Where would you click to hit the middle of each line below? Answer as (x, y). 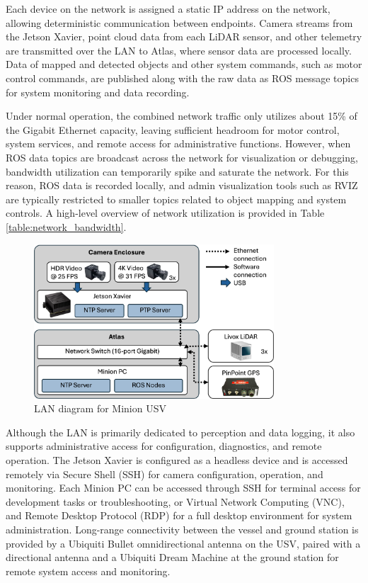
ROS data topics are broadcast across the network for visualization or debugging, (182, 157)
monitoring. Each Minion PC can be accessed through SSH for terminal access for (183, 488)
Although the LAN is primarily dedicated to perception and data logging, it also (180, 432)
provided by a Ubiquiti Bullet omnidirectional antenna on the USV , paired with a (183, 543)
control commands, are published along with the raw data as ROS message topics (182, 78)
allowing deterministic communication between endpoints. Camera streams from (179, 22)
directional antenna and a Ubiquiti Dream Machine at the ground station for (172, 557)
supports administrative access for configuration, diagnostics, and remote (164, 446)
